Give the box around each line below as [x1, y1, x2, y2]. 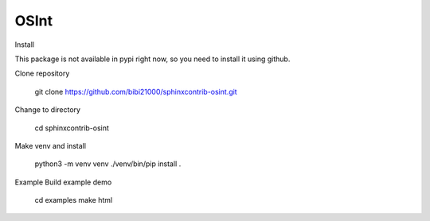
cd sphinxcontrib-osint [34, 123, 109, 133]
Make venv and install [14, 141, 87, 150]
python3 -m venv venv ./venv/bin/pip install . [34, 159, 182, 169]
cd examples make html [34, 196, 113, 205]
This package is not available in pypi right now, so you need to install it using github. [14, 54, 291, 64]
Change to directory [14, 105, 81, 114]
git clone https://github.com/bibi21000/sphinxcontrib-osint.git [34, 87, 238, 96]
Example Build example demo [14, 177, 112, 187]
